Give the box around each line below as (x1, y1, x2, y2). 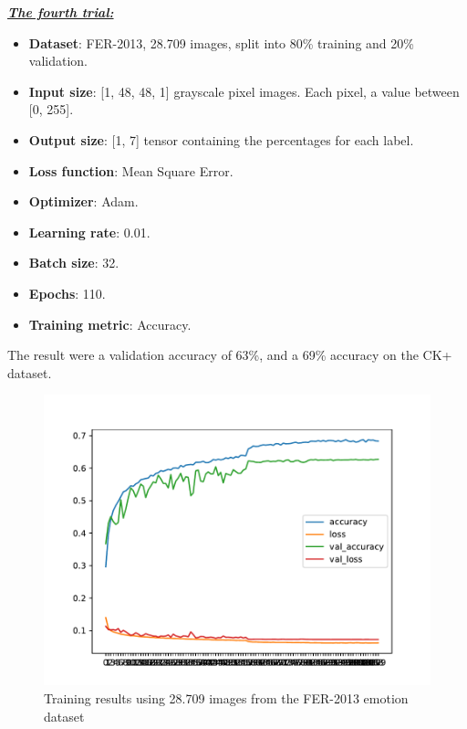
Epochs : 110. (28, 283, 106, 302)
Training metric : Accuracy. (28, 314, 192, 333)
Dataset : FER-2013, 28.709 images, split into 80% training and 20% (28, 33, 414, 52)
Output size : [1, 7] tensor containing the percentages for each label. (28, 130, 414, 149)
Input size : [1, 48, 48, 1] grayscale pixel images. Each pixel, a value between (28, 81, 460, 100)
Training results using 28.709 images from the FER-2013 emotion (44, 688, 409, 707)
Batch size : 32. (28, 253, 119, 272)
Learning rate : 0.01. (28, 222, 150, 241)
